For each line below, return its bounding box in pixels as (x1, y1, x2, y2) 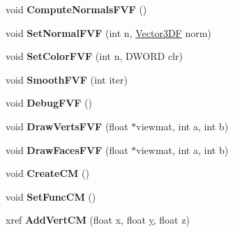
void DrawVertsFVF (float (6, 118, 128, 133)
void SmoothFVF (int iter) (6, 72, 128, 86)
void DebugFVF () (6, 95, 93, 110)
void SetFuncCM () (6, 189, 96, 203)
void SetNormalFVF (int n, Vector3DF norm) (6, 25, 211, 40)
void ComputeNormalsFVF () (6, 2, 147, 16)
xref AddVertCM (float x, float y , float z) (6, 212, 190, 227)
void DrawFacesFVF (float (6, 142, 128, 157)
